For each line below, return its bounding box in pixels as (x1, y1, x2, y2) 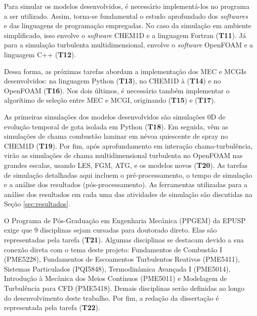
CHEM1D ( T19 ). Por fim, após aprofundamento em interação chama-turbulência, (4, 140, 253, 151)
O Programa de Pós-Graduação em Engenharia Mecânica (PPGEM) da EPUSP (4, 215, 246, 225)
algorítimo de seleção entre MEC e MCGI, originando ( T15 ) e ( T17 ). (4, 95, 216, 105)
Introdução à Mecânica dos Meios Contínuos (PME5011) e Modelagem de (4, 273, 227, 283)
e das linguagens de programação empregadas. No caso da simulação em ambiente (4, 20, 252, 31)
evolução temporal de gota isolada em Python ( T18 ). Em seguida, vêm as (4, 121, 228, 131)
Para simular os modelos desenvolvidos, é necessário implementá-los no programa (4, 1, 250, 11)
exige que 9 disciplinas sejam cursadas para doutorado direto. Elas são (4, 225, 217, 235)
